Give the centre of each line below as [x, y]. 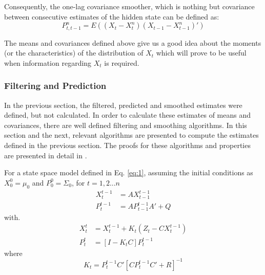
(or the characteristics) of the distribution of [74, 53]
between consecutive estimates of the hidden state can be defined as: [112, 16]
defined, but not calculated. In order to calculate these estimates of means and [128, 115]
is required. [122, 62]
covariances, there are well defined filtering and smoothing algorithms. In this [126, 125]
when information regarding [48, 62]
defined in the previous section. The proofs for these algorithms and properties [127, 145]
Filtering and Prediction [55, 86]
